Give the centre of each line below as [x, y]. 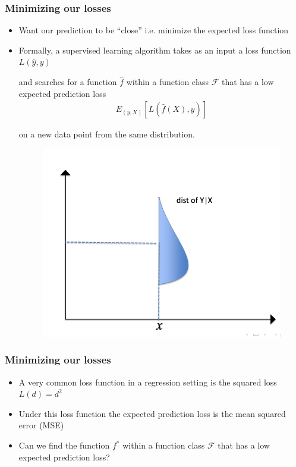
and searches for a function [68, 82]
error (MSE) [41, 425]
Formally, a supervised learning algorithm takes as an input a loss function [155, 50]
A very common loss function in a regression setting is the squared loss [148, 382]
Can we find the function [64, 445]
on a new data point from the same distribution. [107, 134]
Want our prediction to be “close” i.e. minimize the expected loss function [154, 30]
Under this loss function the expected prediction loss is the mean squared [152, 413]
